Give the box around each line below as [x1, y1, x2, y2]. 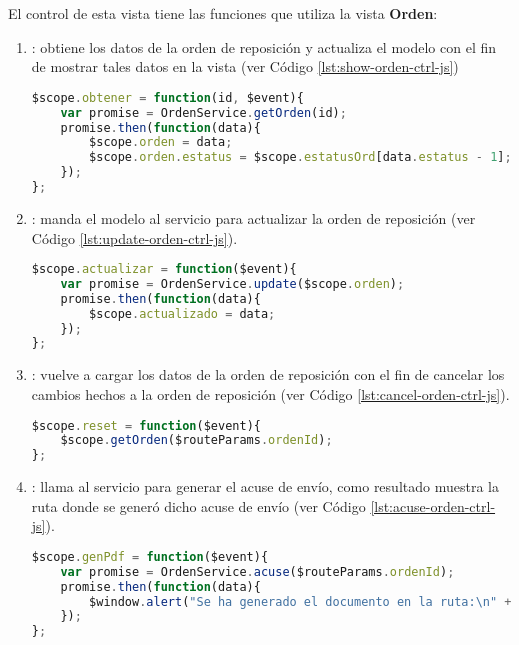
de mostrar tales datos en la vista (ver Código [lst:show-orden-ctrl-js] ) [31, 56, 459, 77]
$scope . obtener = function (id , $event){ [31, 90, 304, 105]
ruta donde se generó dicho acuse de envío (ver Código [31, 495, 366, 516]
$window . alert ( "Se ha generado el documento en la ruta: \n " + [89, 594, 512, 609]
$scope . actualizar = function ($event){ [31, 262, 297, 277]
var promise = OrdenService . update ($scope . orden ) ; [60, 276, 405, 291]
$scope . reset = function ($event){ [31, 418, 261, 433]
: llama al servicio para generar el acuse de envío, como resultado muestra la [31, 476, 499, 497]
